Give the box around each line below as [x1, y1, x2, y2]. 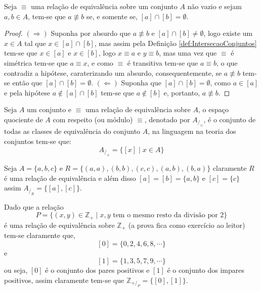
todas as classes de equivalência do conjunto [4, 126, 141, 136]
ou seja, [4, 265, 28, 275]
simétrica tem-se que [4, 57, 68, 68]
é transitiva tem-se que [127, 57, 198, 68]
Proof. [4, 28, 23, 38]
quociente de [4, 114, 43, 124]
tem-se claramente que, [4, 230, 75, 240]
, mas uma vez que [159, 47, 217, 58]
